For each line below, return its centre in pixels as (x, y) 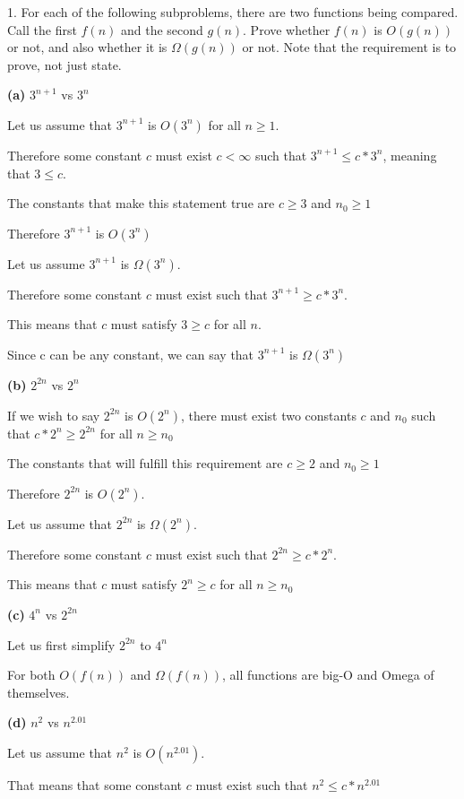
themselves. (39, 692)
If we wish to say (54, 415)
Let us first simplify (61, 644)
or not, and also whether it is (87, 47)
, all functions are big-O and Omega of (328, 675)
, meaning (410, 155)
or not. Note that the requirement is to (349, 47)
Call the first (42, 29)
